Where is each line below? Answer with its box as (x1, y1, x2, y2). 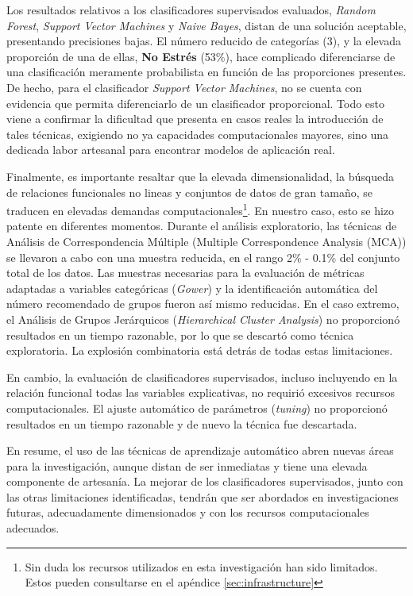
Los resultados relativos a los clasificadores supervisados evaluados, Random (6, 2, 376, 17)
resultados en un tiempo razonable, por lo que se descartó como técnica (6, 326, 354, 343)
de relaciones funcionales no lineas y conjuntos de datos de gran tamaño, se (6, 183, 372, 200)
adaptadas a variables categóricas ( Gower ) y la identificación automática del (6, 279, 378, 296)
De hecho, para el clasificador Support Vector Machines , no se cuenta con (6, 79, 362, 95)
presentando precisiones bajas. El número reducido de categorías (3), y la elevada (6, 33, 401, 49)
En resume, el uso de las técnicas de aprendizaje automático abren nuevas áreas (6, 442, 394, 459)
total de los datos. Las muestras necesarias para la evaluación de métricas (6, 264, 365, 281)
